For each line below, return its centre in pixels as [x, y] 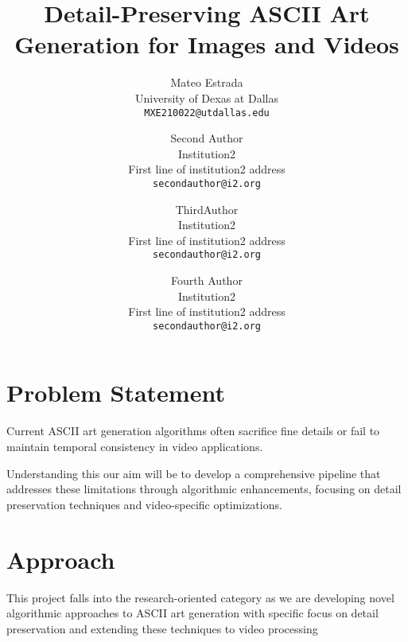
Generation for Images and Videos [207, 44]
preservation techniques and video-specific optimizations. [144, 504]
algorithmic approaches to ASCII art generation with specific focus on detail [192, 613]
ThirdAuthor [207, 209]
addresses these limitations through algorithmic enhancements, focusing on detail [204, 489]
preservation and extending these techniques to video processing [162, 628]
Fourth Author [207, 280]
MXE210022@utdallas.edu [207, 113]
